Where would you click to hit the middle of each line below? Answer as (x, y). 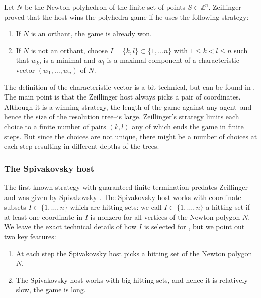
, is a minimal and (67, 60)
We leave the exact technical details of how (70, 226)
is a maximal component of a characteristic (173, 60)
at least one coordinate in (43, 216)
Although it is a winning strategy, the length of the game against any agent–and (128, 106)
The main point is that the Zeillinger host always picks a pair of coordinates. (122, 97)
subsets (15, 207)
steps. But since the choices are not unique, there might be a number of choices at (131, 136)
